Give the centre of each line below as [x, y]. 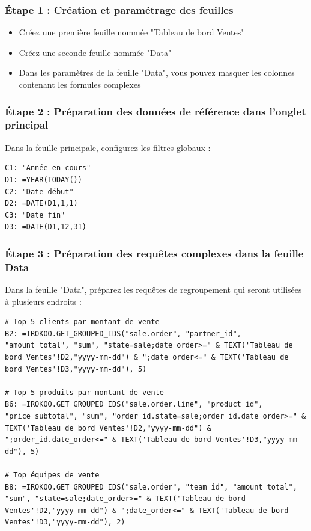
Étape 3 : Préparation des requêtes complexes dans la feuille [154, 253]
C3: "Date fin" [35, 215]
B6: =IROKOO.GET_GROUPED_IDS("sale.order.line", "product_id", [134, 404]
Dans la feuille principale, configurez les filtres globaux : [108, 147]
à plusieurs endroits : [43, 301]
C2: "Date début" [39, 192]
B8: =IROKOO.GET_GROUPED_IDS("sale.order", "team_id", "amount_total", [151, 487]
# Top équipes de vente [52, 475]
